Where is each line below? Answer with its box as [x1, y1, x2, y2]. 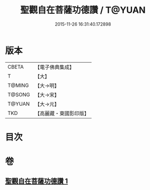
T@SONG [7, 91, 31, 98]
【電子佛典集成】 [35, 64, 75, 71]
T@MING [7, 82, 29, 89]
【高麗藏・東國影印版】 [35, 110, 90, 116]
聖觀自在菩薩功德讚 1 [5, 177, 68, 186]
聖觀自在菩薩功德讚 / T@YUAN [20, 4, 146, 16]
